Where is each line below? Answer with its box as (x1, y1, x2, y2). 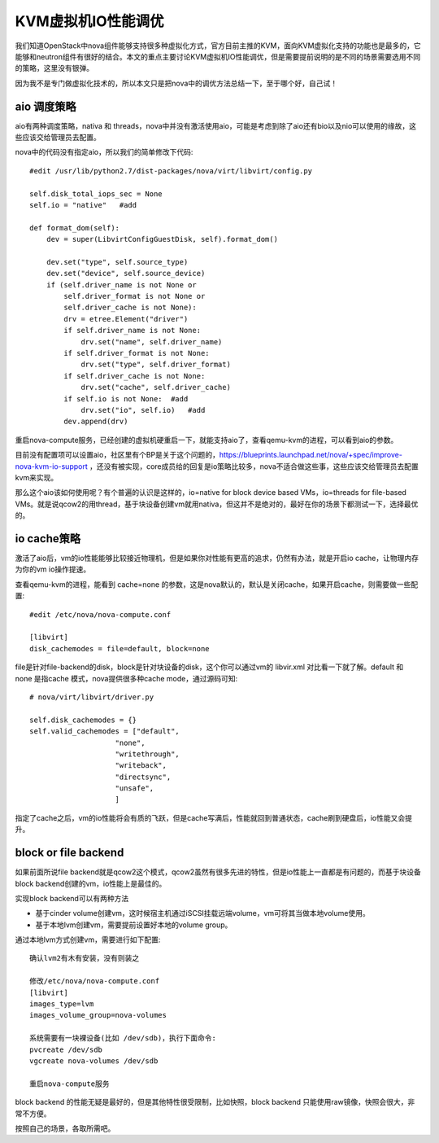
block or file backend (15, 846, 124, 860)
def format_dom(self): (29, 223, 120, 232)
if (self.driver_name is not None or (46, 280, 197, 289)
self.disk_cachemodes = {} (29, 715, 137, 725)
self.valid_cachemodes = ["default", (29, 727, 180, 736)
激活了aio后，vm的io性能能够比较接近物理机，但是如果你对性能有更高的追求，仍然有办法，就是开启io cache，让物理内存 (15, 554, 419, 563)
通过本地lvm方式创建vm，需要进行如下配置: (15, 935, 161, 944)
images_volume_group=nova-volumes (29, 1010, 167, 1020)
